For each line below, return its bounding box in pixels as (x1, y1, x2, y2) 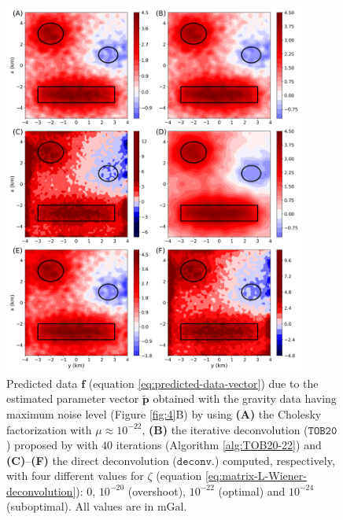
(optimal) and (218, 482, 286, 499)
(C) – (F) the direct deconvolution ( (6, 452, 177, 468)
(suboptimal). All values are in (6, 498, 154, 514)
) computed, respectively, (214, 452, 335, 468)
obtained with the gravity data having (153, 390, 337, 407)
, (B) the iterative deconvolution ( (142, 421, 308, 437)
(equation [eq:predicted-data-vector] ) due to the (88, 374, 319, 391)
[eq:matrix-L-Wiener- (205, 467, 307, 484)
